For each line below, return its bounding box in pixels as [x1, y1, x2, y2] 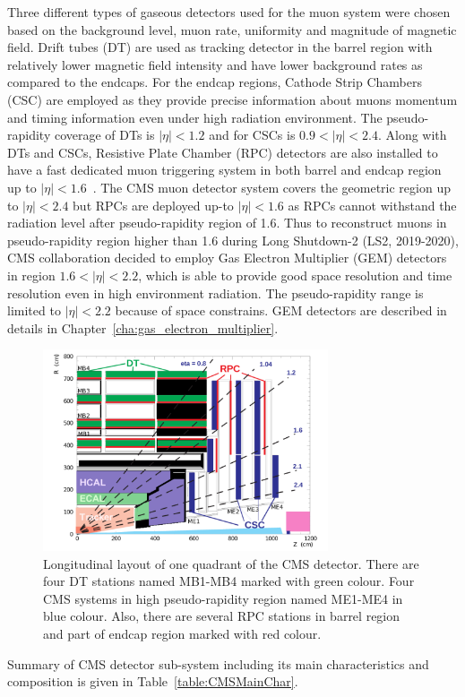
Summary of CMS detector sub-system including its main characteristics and [7, 654, 429, 673]
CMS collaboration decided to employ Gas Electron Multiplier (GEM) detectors [7, 248, 447, 267]
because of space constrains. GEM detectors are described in [115, 301, 447, 320]
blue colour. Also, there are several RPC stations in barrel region [43, 607, 400, 625]
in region [7, 265, 56, 284]
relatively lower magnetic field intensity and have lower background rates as [7, 55, 423, 73]
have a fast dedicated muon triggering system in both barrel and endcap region [7, 160, 442, 179]
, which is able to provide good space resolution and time [138, 265, 452, 284]
